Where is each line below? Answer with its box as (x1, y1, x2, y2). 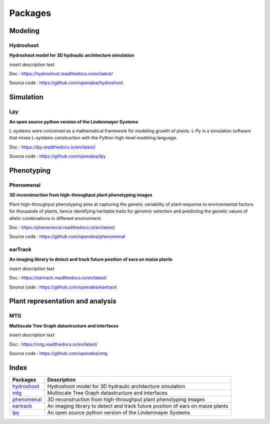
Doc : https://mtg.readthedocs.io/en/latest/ (9, 341, 97, 347)
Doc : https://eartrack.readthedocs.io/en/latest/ (9, 275, 107, 281)
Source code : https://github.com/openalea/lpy (9, 153, 106, 159)
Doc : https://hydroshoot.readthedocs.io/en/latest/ (9, 70, 113, 77)
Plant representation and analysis (9, 297, 116, 305)
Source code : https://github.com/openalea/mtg (9, 350, 107, 356)
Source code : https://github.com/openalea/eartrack (9, 284, 117, 290)
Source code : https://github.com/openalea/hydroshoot (9, 80, 123, 86)
